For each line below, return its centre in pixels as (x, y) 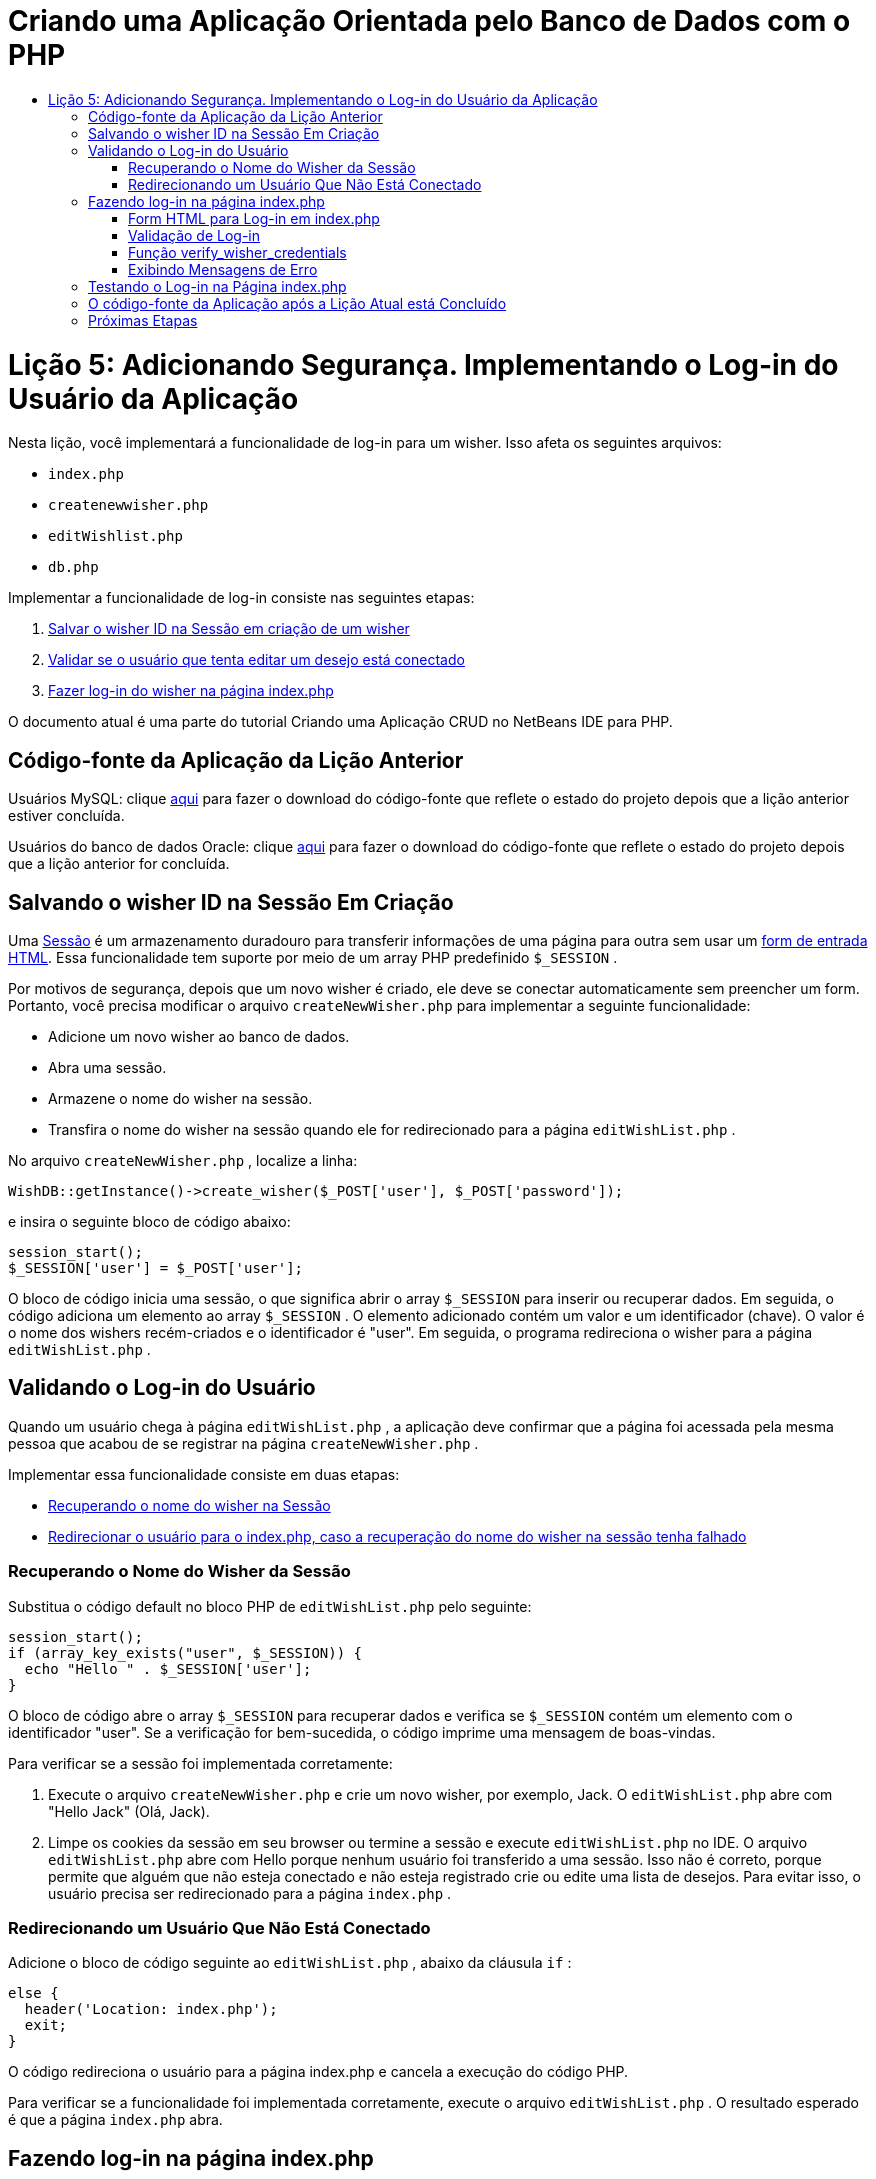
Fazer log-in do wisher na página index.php (191, 691)
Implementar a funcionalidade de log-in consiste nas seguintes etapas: (241, 598)
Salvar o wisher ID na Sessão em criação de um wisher (229, 629)
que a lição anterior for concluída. (119, 864)
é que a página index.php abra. (115, 2120)
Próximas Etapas (143, 320)
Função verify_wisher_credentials (237, 252)
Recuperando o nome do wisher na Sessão (189, 1505)
